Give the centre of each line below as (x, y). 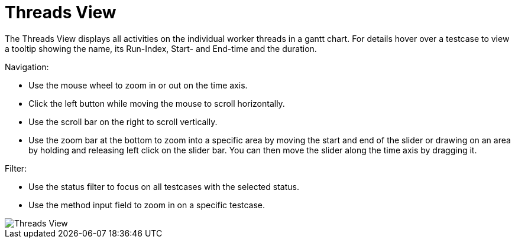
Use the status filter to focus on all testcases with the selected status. (164, 186)
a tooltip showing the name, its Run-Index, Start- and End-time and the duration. (161, 48)
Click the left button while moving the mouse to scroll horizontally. (157, 103)
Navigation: (27, 67)
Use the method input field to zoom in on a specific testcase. (147, 205)
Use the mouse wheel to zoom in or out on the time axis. (138, 85)
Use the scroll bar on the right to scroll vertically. (123, 121)
